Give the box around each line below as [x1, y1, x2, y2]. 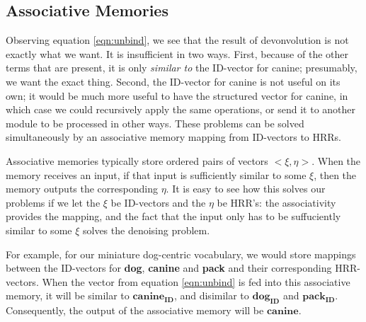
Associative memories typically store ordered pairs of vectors [6, 153, 268, 168]
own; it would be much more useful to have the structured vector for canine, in [6, 88, 348, 103]
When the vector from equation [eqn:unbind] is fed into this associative [42, 274, 350, 289]
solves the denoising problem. [82, 222, 210, 237]
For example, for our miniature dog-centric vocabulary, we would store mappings [6, 246, 356, 261]
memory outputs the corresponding [6, 181, 158, 196]
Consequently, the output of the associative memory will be [6, 303, 264, 318]
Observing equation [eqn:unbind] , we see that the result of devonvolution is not [6, 33, 349, 47]
